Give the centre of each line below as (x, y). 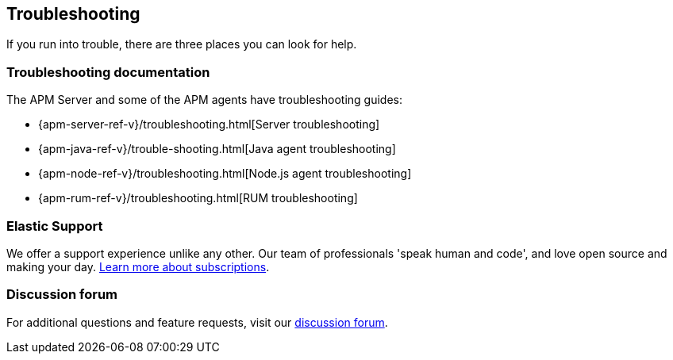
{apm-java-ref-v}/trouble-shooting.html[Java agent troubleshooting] (217, 149)
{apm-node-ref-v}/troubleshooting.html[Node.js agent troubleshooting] (225, 174)
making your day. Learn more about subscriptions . (138, 266)
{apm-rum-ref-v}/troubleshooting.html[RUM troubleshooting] (198, 198)
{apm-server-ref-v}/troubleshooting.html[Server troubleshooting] (209, 124)
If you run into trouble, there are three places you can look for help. (182, 44)
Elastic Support (55, 226)
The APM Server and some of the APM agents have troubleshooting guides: (204, 100)
